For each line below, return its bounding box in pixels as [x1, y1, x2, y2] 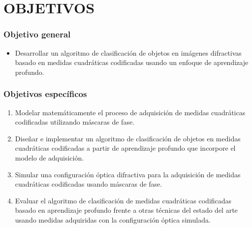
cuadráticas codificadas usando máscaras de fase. [15, 179, 162, 189]
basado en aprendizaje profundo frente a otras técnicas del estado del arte [15, 205, 238, 215]
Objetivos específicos [3, 88, 87, 100]
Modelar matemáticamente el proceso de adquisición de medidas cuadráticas [15, 107, 246, 117]
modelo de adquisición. [15, 152, 84, 163]
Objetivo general [3, 28, 71, 40]
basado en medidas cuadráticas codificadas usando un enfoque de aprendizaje [15, 57, 249, 67]
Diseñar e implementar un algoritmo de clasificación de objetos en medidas [15, 133, 241, 143]
